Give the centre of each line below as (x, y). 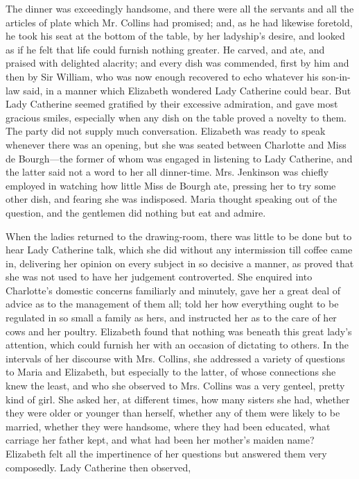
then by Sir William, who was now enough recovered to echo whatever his (162, 76)
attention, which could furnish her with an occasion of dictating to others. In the (177, 345)
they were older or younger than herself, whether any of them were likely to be (173, 413)
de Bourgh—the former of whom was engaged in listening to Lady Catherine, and (179, 158)
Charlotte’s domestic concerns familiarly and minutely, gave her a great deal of (173, 290)
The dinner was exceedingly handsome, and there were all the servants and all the (180, 8)
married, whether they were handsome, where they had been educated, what (168, 426)
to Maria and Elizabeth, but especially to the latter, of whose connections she (171, 372)
